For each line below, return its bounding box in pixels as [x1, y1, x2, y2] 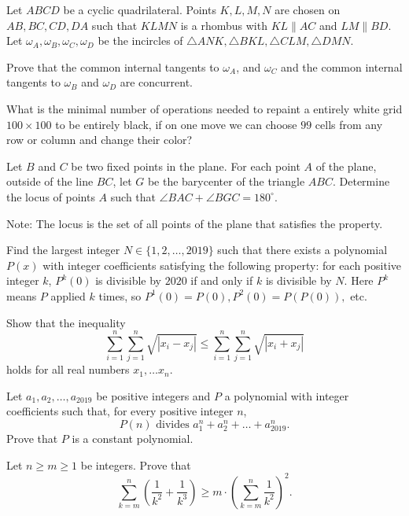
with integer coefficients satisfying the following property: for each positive [42, 256, 401, 273]
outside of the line [6, 173, 94, 190]
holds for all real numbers [6, 361, 130, 378]
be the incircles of [98, 32, 183, 49]
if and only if [190, 272, 253, 289]
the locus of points [6, 188, 95, 205]
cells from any [315, 116, 383, 132]
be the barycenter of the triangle [147, 173, 305, 190]
